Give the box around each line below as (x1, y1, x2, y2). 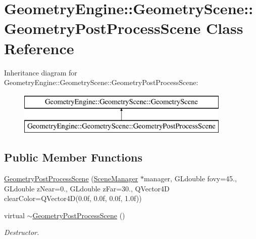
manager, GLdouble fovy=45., (143, 173, 237, 184)
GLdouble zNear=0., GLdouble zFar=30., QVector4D (4, 183, 170, 193)
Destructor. (4, 227, 39, 237)
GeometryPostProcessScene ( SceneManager (4, 173, 138, 184)
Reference (4, 37, 74, 58)
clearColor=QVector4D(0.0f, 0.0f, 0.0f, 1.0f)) (4, 193, 142, 204)
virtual (4, 210, 25, 220)
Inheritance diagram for (4, 67, 77, 77)
